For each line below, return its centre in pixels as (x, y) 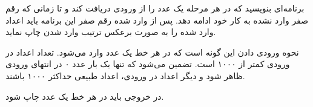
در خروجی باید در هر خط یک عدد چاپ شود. (85, 96)
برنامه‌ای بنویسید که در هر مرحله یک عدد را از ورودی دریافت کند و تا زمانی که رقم (155, 8)
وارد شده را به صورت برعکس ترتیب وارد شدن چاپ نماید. (111, 32)
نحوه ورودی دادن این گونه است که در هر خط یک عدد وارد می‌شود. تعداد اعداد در (152, 52)
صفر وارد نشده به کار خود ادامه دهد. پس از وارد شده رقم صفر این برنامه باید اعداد (157, 20)
